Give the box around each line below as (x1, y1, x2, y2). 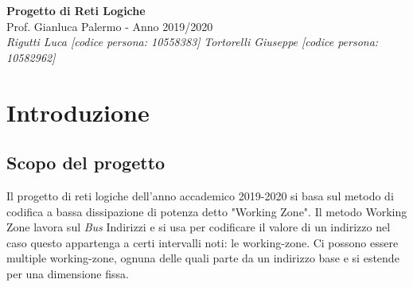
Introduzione (6, 95, 150, 128)
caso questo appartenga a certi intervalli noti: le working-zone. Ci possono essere (6, 234, 399, 250)
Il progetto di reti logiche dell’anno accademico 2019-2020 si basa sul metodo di (6, 187, 394, 204)
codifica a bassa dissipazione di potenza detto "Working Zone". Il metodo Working (6, 203, 407, 219)
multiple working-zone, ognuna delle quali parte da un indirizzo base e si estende (6, 250, 399, 266)
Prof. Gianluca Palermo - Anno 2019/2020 (6, 17, 213, 34)
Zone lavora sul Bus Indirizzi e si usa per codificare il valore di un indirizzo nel (6, 219, 391, 235)
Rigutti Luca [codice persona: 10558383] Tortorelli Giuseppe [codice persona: (6, 33, 379, 50)
